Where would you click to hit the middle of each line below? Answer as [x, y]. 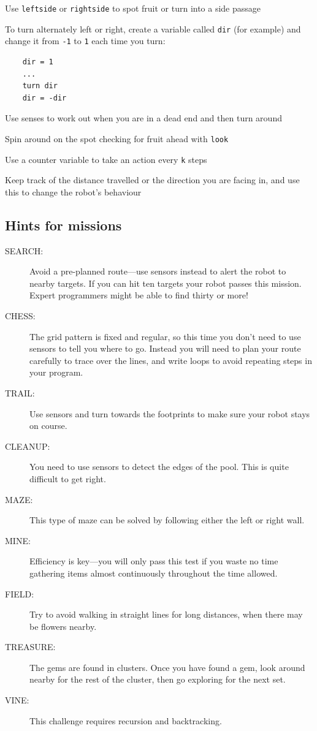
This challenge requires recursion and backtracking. [126, 720]
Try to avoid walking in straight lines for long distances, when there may [166, 614]
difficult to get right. [68, 478]
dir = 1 [38, 62]
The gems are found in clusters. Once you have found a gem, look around [167, 667]
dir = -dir [44, 98]
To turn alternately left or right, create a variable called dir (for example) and [153, 28]
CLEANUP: [28, 446]
